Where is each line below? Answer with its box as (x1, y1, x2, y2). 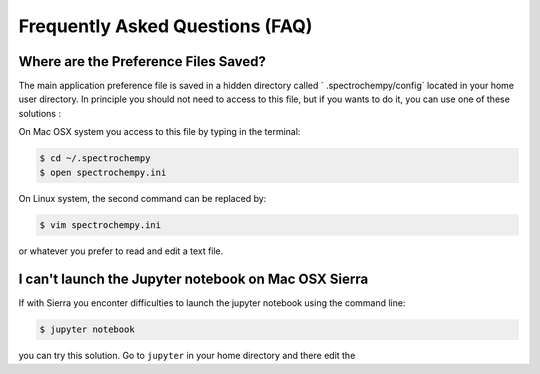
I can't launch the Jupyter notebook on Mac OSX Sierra (18, 271, 369, 288)
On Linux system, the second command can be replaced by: (18, 192, 267, 204)
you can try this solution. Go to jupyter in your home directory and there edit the (18, 350, 356, 362)
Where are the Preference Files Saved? (18, 53, 267, 70)
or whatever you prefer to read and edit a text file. (18, 245, 224, 257)
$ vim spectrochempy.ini (39, 219, 162, 230)
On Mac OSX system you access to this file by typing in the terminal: (18, 126, 301, 138)
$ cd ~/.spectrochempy (39, 153, 151, 164)
